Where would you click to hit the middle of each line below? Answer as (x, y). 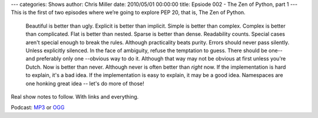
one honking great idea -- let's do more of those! (85, 83)
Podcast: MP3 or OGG (38, 107)
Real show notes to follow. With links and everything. (75, 96)
